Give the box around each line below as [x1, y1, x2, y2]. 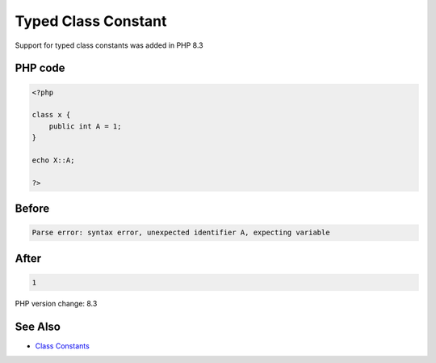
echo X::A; [31, 155, 75, 165]
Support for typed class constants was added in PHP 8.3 [15, 40, 203, 50]
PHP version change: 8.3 [15, 298, 98, 308]
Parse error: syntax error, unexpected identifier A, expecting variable [31, 228, 330, 238]
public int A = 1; [48, 121, 122, 131]
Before [15, 202, 50, 216]
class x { [31, 110, 71, 120]
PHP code [15, 61, 65, 75]
